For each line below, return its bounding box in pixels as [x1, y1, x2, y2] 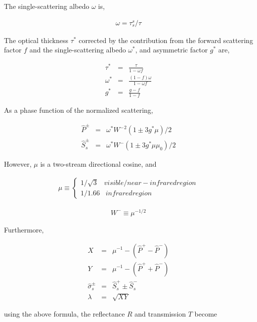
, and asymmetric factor [135, 45, 208, 55]
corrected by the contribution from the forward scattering [79, 35, 253, 45]
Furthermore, [4, 224, 44, 234]
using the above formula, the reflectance [4, 309, 125, 319]
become [194, 309, 217, 319]
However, [4, 159, 32, 169]
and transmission [134, 309, 186, 319]
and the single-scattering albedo [29, 45, 126, 55]
